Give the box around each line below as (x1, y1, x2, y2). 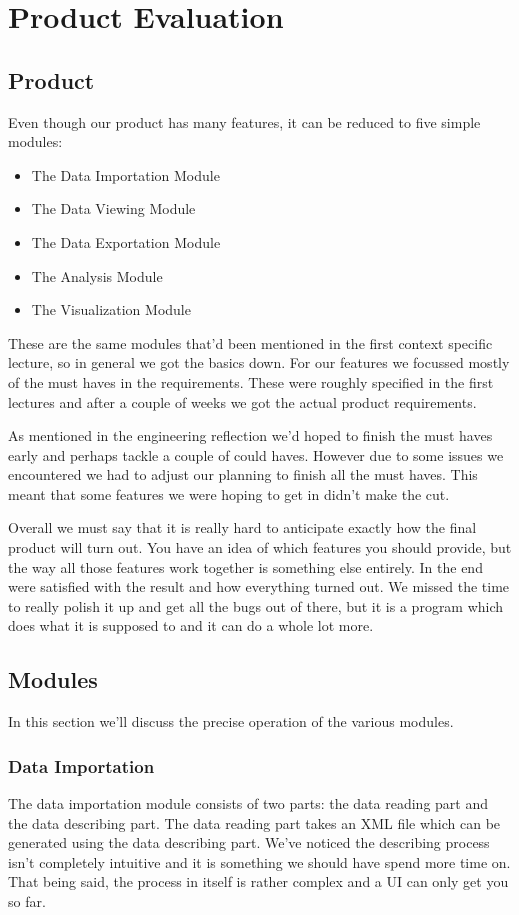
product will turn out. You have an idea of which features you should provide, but (8, 537, 512, 558)
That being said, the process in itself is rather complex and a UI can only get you (8, 871, 509, 892)
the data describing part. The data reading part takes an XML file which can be (8, 812, 501, 833)
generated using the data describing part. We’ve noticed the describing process (8, 832, 490, 853)
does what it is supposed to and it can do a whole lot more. (8, 615, 374, 636)
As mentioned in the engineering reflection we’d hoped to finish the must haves (8, 425, 493, 446)
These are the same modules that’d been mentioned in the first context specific (8, 332, 493, 353)
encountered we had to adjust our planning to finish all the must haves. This (8, 464, 478, 485)
